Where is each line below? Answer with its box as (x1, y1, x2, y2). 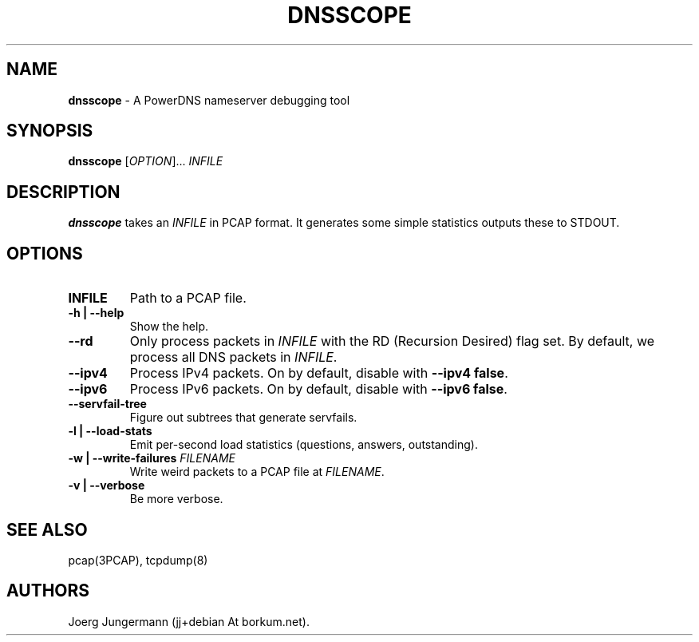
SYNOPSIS (6, 121, 93, 141)
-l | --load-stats (68, 424, 152, 438)
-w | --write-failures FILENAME (68, 451, 235, 466)
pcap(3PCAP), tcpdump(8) (68, 553, 208, 567)
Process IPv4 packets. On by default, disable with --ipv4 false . (129, 365, 508, 382)
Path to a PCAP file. (129, 290, 247, 307)
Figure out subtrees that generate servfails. (129, 410, 357, 425)
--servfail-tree (68, 397, 147, 411)
